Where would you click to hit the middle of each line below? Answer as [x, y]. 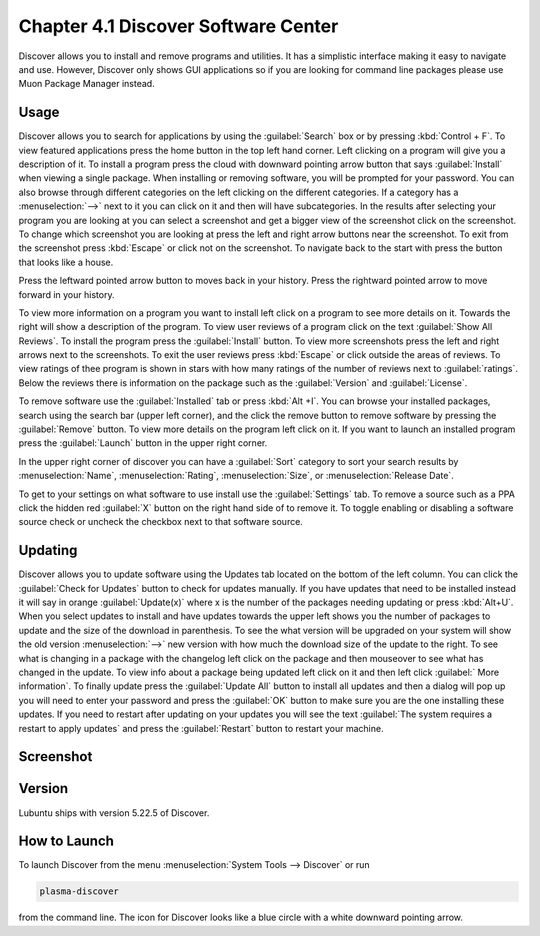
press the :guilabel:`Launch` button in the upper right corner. [143, 443]
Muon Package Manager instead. [86, 84]
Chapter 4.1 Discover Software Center [178, 26]
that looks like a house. [66, 262]
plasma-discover [79, 891]
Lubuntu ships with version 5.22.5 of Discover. [114, 812]
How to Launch [66, 841]
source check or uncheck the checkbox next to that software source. [161, 522]
